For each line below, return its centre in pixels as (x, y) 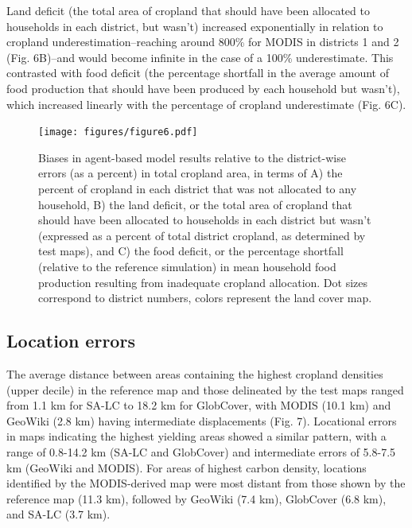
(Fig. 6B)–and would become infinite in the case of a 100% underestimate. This (200, 57)
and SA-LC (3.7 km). (58, 514)
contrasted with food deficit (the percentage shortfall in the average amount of (198, 73)
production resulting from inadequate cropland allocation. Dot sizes (203, 282)
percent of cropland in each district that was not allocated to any (198, 188)
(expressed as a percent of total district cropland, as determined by (202, 235)
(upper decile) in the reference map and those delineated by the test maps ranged (205, 389)
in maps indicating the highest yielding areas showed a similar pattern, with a (196, 436)
